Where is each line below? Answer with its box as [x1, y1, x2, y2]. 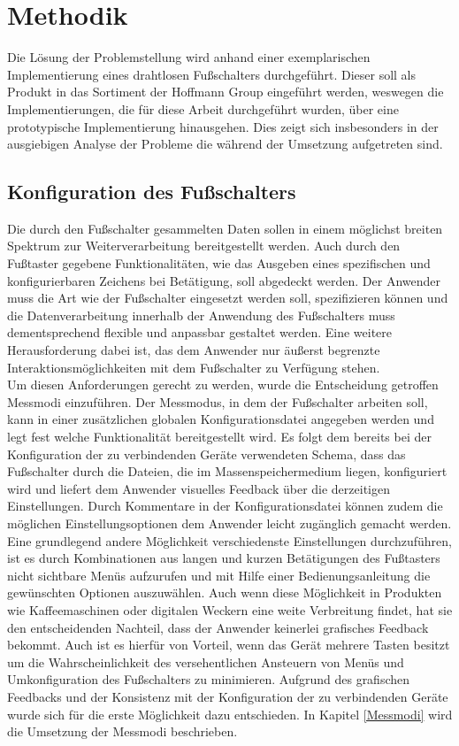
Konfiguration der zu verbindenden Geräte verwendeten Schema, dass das [7, 444, 406, 463]
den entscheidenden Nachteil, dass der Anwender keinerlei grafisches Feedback [7, 618, 429, 636]
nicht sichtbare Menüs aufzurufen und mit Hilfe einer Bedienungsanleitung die [7, 565, 431, 584]
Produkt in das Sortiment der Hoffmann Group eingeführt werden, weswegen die [7, 82, 444, 101]
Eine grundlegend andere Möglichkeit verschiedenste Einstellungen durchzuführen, [7, 531, 452, 550]
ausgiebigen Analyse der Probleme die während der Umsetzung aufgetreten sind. [7, 135, 443, 153]
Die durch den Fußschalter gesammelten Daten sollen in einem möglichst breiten [7, 219, 443, 237]
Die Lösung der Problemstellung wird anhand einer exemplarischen [7, 48, 371, 66]
